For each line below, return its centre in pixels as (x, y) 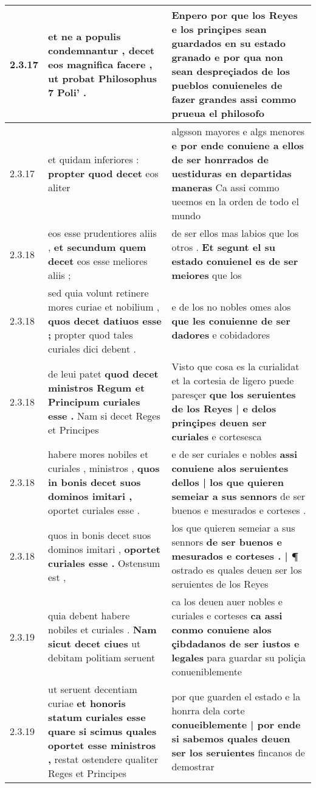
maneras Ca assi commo (225, 187)
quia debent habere (89, 615)
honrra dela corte (208, 710)
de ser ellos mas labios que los (235, 233)
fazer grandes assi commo (234, 99)
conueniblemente (207, 671)
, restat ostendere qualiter (103, 759)
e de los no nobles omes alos (231, 307)
